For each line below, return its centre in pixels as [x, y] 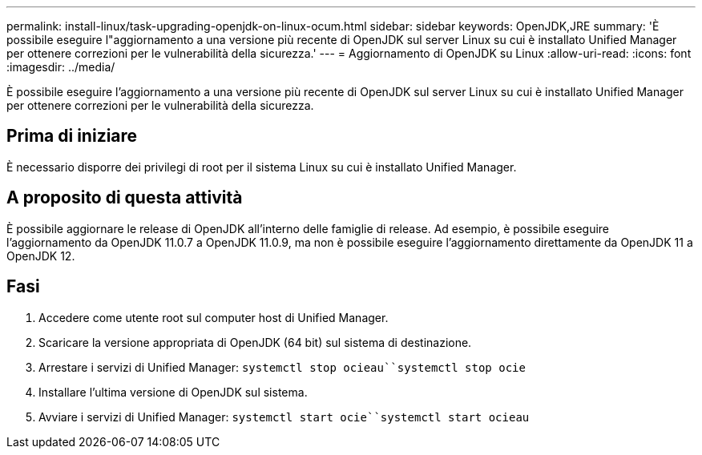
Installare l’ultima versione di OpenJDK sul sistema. [173, 392]
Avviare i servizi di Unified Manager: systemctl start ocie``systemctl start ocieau [284, 417]
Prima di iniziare [72, 136]
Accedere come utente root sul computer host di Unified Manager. [214, 317]
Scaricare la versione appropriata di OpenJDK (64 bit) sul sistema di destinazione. [255, 342]
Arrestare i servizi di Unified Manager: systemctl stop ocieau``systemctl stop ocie [282, 367]
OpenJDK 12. [41, 256]
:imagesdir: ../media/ [61, 67]
